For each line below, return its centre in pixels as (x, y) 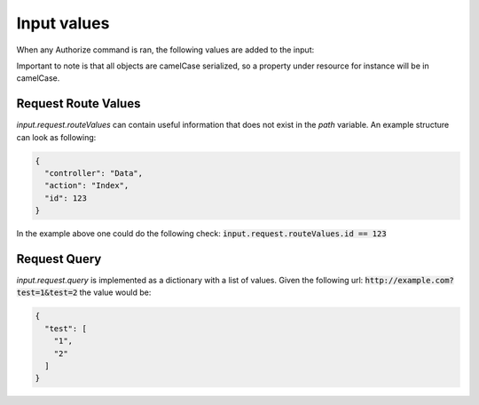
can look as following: (56, 137)
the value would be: (115, 292)
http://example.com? (409, 281)
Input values (63, 23)
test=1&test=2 (47, 293)
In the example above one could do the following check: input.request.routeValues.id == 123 (201, 234)
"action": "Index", (87, 186)
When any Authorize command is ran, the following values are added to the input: (165, 50)
